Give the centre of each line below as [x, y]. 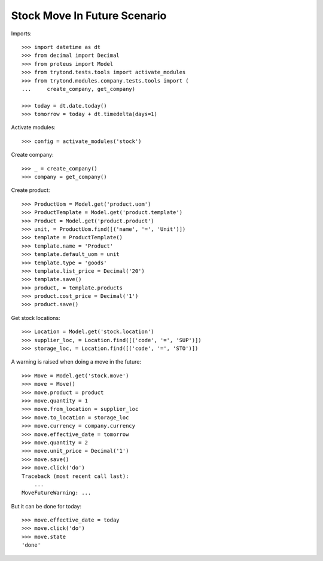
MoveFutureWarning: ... [57, 493]
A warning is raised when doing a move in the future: [76, 362]
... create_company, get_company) [79, 89]
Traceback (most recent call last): [75, 476]
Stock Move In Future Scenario [89, 16]
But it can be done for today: [46, 506]
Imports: [22, 33]
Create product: [31, 190]
